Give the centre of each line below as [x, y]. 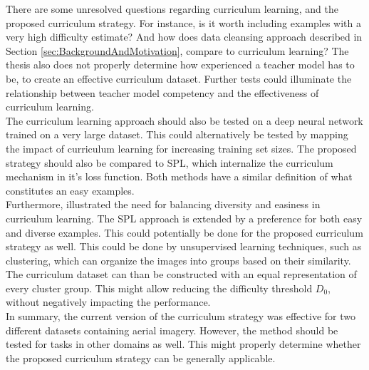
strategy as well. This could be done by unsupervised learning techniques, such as [184, 246]
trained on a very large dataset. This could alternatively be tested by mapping [177, 134]
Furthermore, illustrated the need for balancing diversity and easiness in [163, 204]
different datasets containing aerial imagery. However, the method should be [172, 330]
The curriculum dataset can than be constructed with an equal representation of [181, 274]
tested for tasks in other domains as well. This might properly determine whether [183, 344]
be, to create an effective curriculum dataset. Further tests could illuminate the [179, 78]
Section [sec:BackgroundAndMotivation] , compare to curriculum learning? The [177, 50]
